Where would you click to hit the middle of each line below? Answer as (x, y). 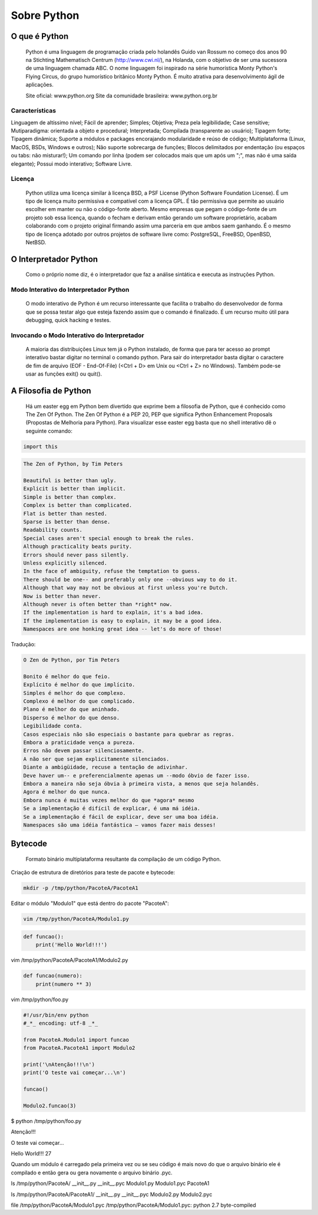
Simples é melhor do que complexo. (74, 693)
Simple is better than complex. (70, 497)
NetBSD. (36, 242)
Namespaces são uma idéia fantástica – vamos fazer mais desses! (120, 825)
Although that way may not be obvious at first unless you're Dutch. (126, 588)
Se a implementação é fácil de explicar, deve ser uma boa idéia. (121, 817)
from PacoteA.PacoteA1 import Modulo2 (79, 1048)
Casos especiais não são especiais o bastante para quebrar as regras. (129, 734)
